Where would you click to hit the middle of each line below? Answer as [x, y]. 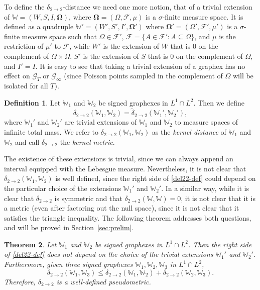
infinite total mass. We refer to [51, 131]
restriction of [24, 46]
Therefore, [20, 281]
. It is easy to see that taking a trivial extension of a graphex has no [140, 66]
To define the [24, 7]
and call [27, 141]
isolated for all [26, 85]
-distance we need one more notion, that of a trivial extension [158, 7]
